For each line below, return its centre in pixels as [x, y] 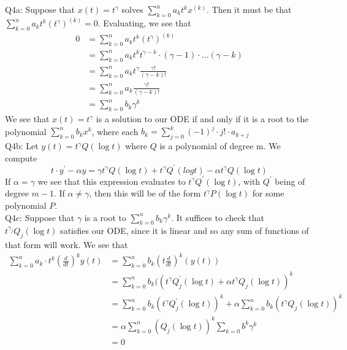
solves [132, 9]
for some [268, 193]
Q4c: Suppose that [40, 217]
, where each [115, 131]
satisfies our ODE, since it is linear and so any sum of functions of [185, 231]
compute [21, 157]
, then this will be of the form [145, 193]
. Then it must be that [249, 9]
